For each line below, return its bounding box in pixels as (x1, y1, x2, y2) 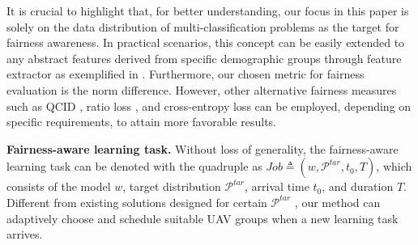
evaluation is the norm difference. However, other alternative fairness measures (6, 81, 397, 98)
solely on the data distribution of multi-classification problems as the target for (6, 18, 399, 35)
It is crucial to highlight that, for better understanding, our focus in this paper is (6, 2, 409, 19)
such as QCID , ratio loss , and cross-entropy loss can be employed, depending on (6, 97, 412, 114)
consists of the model (6, 178, 111, 195)
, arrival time (245, 178, 309, 195)
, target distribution (122, 178, 221, 195)
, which (376, 158, 412, 175)
